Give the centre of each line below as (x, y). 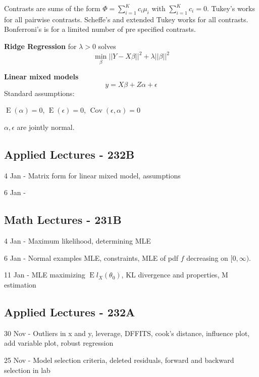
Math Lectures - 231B (63, 220)
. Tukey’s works (231, 8)
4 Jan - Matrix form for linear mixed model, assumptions (92, 175)
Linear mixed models (41, 77)
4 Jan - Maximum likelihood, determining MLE (77, 241)
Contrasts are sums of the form (52, 8)
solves (107, 46)
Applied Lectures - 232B (69, 154)
